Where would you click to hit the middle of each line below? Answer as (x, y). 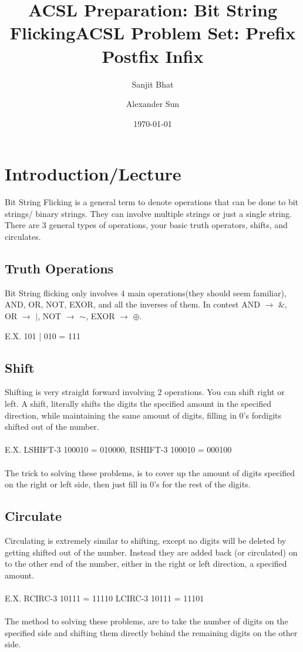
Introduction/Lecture (93, 174)
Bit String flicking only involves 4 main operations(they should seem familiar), (146, 292)
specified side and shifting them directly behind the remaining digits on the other (151, 632)
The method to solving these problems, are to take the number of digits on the (147, 621)
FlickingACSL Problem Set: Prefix (153, 33)
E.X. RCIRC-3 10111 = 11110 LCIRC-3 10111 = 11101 (105, 598)
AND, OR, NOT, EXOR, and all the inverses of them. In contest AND (132, 304)
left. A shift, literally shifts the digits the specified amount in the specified (138, 403)
